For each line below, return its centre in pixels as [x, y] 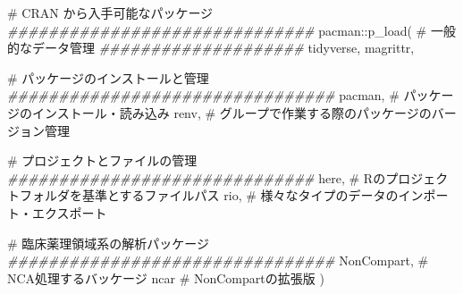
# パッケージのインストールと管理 [108, 77]
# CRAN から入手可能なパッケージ [110, 13]
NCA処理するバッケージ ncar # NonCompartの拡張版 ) [166, 277]
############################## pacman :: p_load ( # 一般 [231, 30]
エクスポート [69, 212]
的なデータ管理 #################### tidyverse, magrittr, [211, 48]
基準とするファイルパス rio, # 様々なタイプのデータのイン [253, 195]
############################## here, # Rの [197, 177]
